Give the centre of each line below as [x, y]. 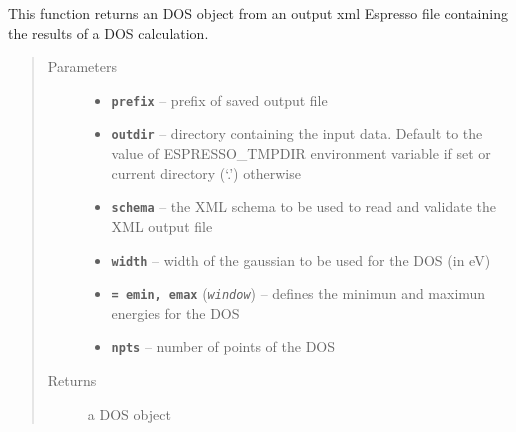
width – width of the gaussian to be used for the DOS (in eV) [301, 259]
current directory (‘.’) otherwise [206, 172]
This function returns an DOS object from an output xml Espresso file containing [258, 13]
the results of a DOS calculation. [108, 32]
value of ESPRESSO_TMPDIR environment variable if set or [301, 153]
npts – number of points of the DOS [223, 346]
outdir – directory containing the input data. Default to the [297, 133]
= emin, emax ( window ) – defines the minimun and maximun [298, 293]
